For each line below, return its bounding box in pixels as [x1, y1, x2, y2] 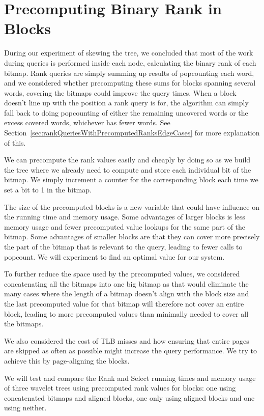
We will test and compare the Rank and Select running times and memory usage [4, 372, 256, 383]
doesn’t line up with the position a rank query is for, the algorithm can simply [4, 97, 249, 108]
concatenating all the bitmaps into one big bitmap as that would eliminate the [4, 278, 249, 289]
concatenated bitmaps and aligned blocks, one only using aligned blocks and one [4, 392, 255, 403]
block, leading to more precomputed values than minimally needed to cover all [4, 308, 249, 319]
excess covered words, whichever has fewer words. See [4, 117, 170, 128]
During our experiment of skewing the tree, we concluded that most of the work [4, 47, 253, 58]
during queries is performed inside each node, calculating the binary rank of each [4, 57, 256, 68]
